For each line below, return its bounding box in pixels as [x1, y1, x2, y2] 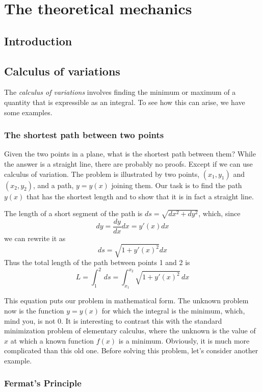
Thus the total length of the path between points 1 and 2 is [4, 257, 190, 268]
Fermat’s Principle [4, 377, 82, 389]
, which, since [198, 208, 241, 219]
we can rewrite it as [4, 232, 66, 243]
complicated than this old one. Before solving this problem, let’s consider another [4, 345, 258, 356]
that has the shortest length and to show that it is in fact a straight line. [27, 191, 254, 201]
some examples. [4, 107, 53, 117]
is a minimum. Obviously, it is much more [118, 335, 250, 346]
